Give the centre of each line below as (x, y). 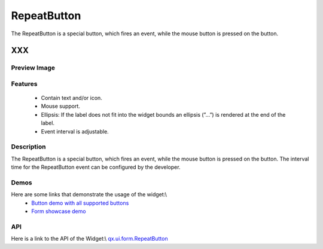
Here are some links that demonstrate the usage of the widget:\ (89, 195)
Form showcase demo (59, 211)
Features (24, 84)
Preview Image (33, 68)
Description (28, 147)
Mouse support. (61, 106)
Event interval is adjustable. (75, 131)
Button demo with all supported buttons (80, 203)
